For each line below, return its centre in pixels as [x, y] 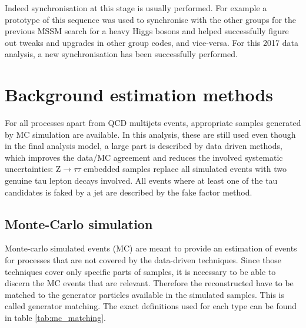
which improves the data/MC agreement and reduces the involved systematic [144, 157]
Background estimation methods [139, 95]
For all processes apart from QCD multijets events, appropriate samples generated [153, 123]
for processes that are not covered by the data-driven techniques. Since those [143, 260]
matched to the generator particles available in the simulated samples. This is [144, 294]
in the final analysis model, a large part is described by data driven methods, [144, 146]
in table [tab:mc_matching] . [55, 318]
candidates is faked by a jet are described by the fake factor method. [129, 192]
